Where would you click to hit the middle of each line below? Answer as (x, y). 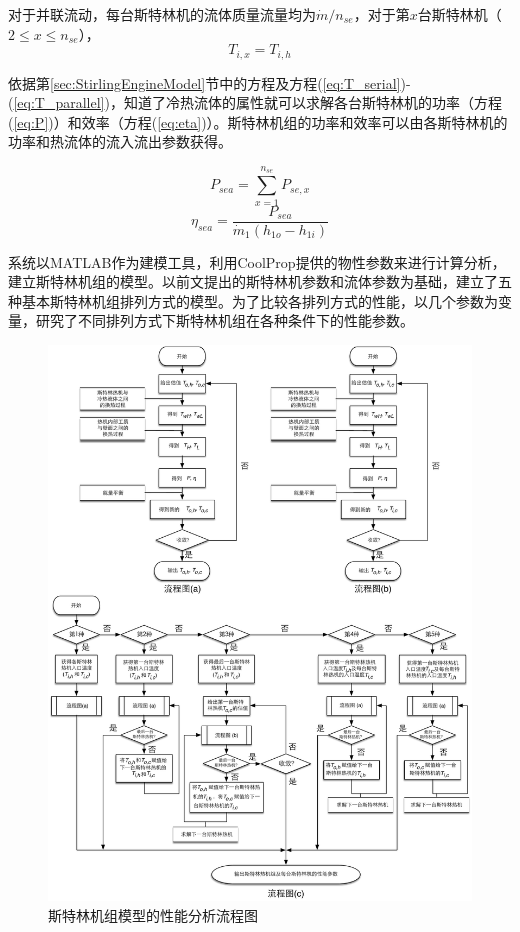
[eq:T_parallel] (59, 102)
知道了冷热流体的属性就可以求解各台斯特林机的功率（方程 (312, 102)
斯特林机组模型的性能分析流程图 (153, 914)
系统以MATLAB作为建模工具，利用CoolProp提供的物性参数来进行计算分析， (257, 261)
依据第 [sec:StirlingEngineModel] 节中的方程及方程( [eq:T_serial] (204, 82)
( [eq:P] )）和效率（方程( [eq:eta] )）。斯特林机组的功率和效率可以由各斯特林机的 (258, 121)
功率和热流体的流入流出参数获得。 (120, 141)
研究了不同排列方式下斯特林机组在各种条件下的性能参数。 (224, 320)
